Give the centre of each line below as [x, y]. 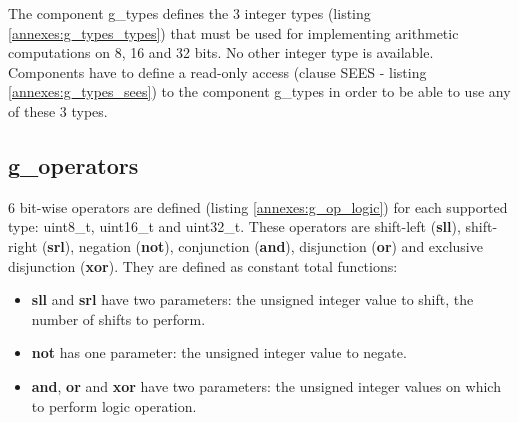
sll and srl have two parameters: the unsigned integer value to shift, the [252, 299]
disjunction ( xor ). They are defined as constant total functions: [203, 265]
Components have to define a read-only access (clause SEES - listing [217, 71]
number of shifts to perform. [118, 318]
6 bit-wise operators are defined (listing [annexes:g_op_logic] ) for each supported [258, 206]
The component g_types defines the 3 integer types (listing [189, 13]
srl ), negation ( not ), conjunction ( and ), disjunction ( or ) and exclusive [265, 245]
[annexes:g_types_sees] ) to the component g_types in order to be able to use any [259, 91]
